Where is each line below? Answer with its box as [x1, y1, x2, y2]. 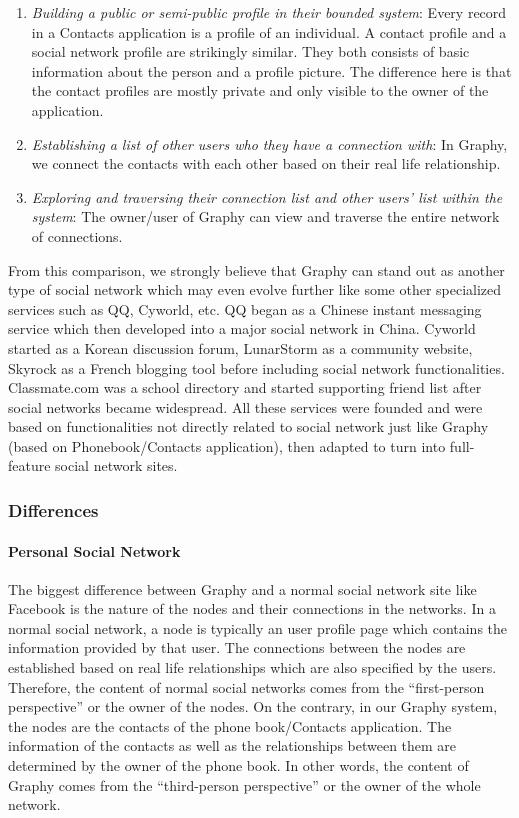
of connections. [31, 225, 123, 246]
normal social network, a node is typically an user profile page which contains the [8, 617, 508, 638]
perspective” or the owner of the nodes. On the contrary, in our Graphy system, [8, 696, 498, 717]
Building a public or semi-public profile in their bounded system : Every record [31, 2, 507, 22]
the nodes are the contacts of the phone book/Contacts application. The [8, 715, 452, 736]
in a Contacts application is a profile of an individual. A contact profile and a [31, 21, 507, 42]
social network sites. [55, 455, 178, 476]
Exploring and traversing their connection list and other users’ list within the [31, 186, 503, 207]
